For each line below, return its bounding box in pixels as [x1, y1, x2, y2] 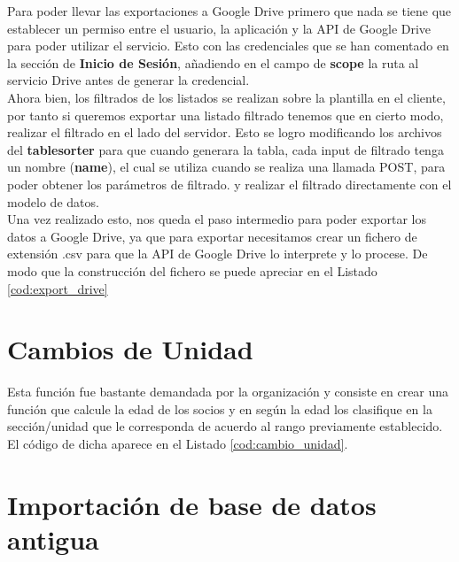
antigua [7, 520, 99, 557]
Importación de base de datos [7, 486, 377, 522]
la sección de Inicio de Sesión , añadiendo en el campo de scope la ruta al [7, 53, 419, 72]
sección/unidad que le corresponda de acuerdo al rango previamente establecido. [7, 417, 443, 435]
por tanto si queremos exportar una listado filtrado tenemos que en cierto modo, [7, 105, 444, 124]
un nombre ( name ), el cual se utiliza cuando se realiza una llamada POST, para [7, 158, 446, 176]
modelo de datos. [7, 192, 99, 211]
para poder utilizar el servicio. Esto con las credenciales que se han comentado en [7, 36, 449, 55]
